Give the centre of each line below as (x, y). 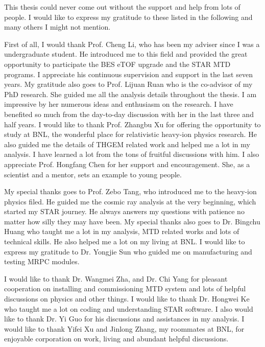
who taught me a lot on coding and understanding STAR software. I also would (129, 308)
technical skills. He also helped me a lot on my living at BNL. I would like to (125, 241)
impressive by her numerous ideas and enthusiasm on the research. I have (119, 104)
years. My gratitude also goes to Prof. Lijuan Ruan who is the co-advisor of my (128, 84)
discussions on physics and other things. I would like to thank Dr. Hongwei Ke (127, 299)
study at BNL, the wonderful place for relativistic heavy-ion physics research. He (130, 134)
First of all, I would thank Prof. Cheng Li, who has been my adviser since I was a (132, 44)
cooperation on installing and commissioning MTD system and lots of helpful (125, 288)
